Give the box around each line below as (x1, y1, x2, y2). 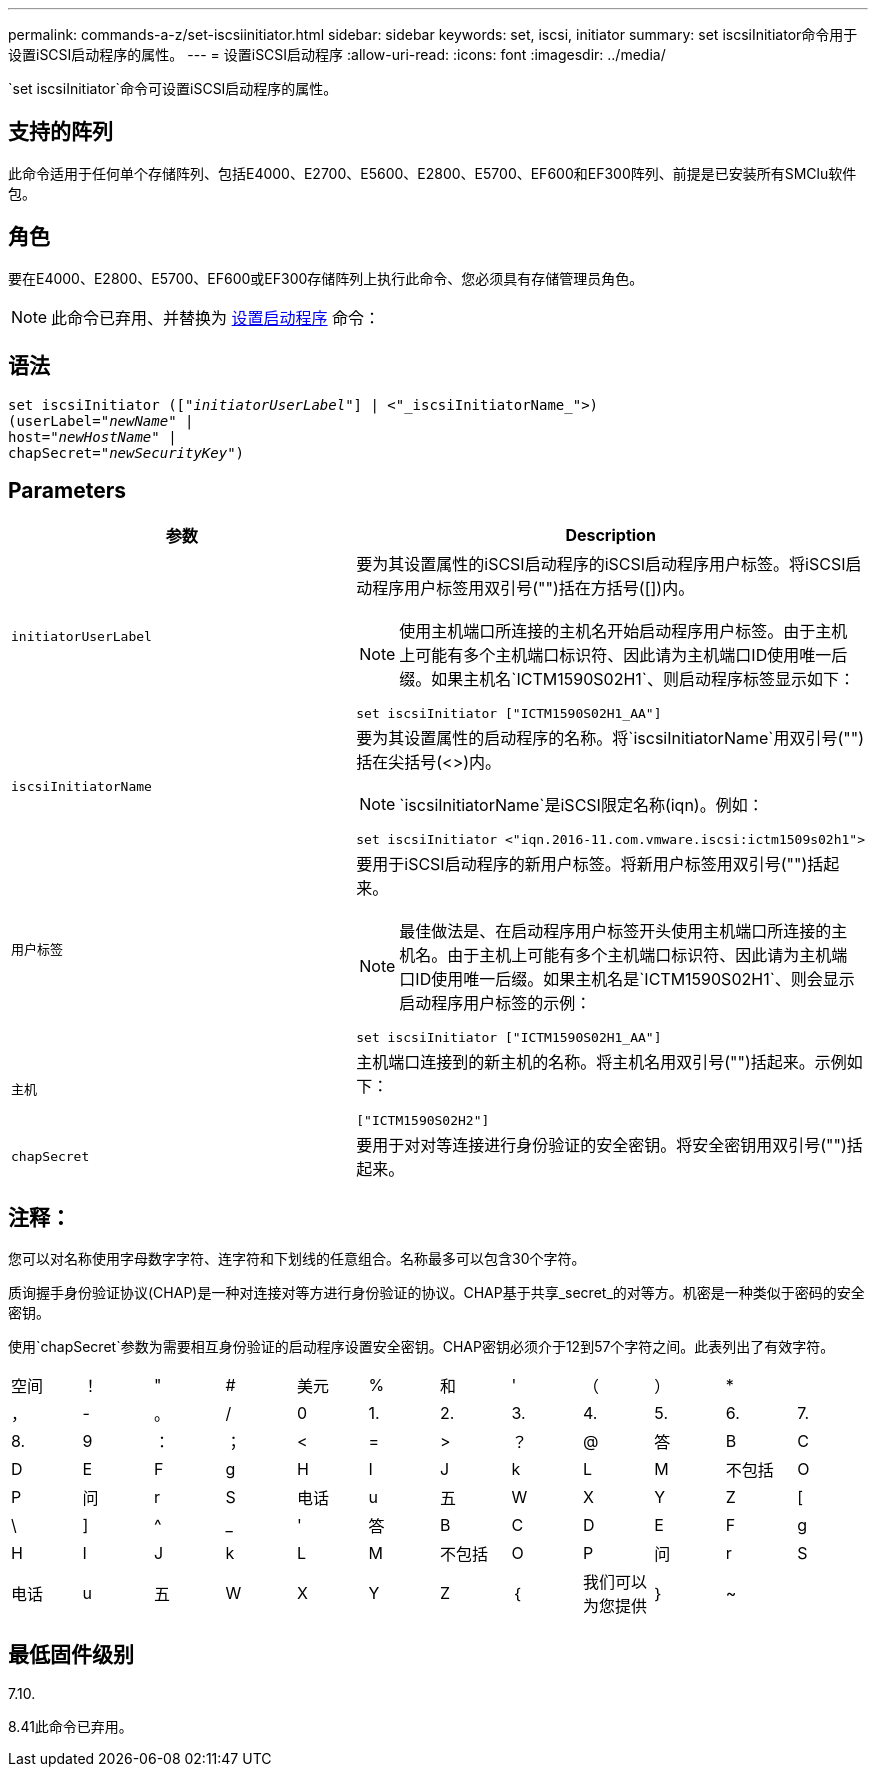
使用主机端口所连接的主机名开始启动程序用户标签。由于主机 (399, 621, 848, 642)
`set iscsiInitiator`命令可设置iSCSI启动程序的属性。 (8, 80, 338, 97)
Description (565, 525, 656, 546)
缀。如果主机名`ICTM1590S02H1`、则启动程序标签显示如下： (399, 669, 855, 690)
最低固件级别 (8, 1641, 134, 1667)
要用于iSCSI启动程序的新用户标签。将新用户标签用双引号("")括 (356, 854, 824, 875)
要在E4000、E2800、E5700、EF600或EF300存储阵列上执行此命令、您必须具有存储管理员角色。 (8, 269, 644, 287)
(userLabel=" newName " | (8, 412, 194, 429)
